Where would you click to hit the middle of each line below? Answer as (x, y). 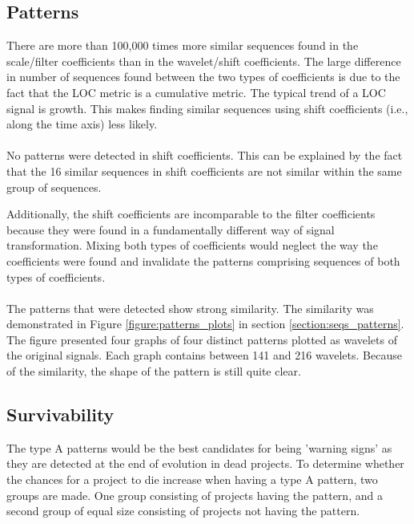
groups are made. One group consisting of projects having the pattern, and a (195, 495)
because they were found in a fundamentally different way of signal (171, 229)
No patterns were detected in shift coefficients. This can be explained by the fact (205, 155)
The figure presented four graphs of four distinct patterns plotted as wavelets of (202, 339)
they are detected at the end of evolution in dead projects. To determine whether (205, 463)
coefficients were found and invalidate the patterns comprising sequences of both (203, 260)
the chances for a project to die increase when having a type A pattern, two (192, 479)
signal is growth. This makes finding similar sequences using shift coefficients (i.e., (207, 108)
